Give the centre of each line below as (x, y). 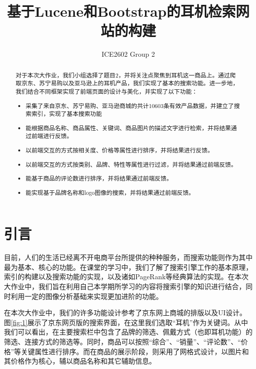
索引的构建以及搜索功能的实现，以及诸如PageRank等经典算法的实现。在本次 (126, 277)
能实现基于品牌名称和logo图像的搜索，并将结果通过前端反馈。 (110, 192)
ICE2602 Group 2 (128, 54)
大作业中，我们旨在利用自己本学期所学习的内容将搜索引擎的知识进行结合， (125, 286)
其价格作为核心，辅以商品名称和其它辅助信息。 (80, 361)
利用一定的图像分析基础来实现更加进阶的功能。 (87, 296)
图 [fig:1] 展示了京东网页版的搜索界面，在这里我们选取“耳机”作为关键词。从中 (126, 322)
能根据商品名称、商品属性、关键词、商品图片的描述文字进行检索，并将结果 (128, 128)
